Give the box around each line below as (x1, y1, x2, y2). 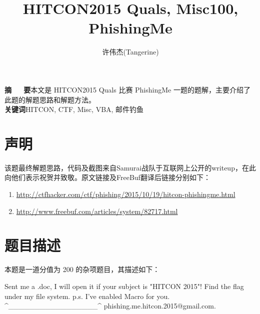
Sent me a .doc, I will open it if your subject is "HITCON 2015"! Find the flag (4, 280, 244, 291)
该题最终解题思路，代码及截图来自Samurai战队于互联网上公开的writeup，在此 (4, 162, 256, 172)
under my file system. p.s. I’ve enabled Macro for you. (4, 290, 170, 301)
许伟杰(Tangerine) (102, 46, 159, 57)
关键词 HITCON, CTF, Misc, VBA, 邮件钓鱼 (4, 104, 144, 114)
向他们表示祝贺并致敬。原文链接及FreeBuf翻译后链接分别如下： (4, 172, 210, 182)
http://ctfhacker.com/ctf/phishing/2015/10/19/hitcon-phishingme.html (16, 189, 235, 199)
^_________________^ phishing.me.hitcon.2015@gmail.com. (4, 300, 216, 311)
